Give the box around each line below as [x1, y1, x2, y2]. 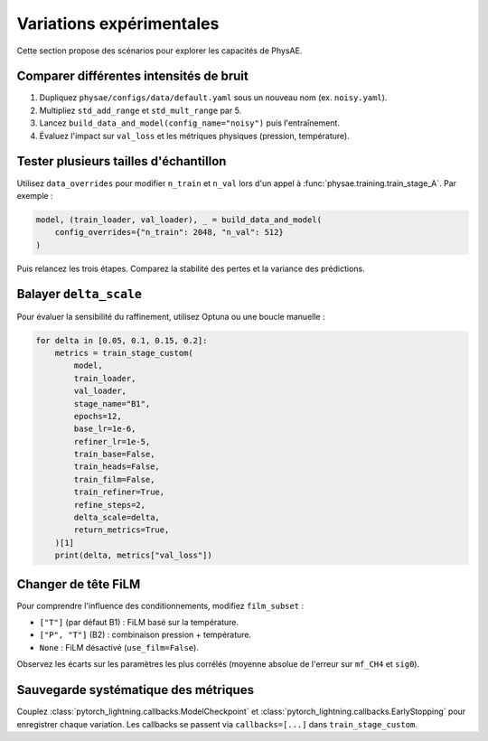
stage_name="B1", [73, 399, 151, 408]
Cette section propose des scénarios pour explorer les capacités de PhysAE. [16, 45, 303, 56]
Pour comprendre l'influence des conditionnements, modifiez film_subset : [16, 600, 305, 611]
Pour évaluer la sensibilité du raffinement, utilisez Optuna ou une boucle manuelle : [16, 311, 325, 322]
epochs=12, [73, 411, 122, 421]
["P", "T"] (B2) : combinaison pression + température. [39, 629, 252, 641]
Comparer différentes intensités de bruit [16, 69, 249, 84]
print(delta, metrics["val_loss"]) [54, 550, 212, 560]
